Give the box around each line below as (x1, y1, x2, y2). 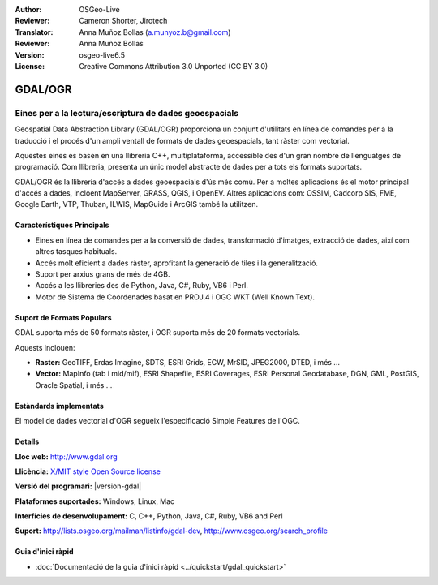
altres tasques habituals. (35, 247, 118, 256)
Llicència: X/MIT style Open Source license (15, 467, 161, 476)
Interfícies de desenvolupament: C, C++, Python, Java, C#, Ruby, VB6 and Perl (15, 511, 283, 521)
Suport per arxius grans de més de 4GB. (35, 269, 170, 279)
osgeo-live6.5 (79, 49, 126, 60)
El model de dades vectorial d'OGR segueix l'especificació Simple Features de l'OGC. (15, 416, 300, 426)
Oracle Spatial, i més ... (35, 380, 113, 389)
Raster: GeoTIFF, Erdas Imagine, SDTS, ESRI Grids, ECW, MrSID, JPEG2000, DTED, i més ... (35, 357, 341, 367)
